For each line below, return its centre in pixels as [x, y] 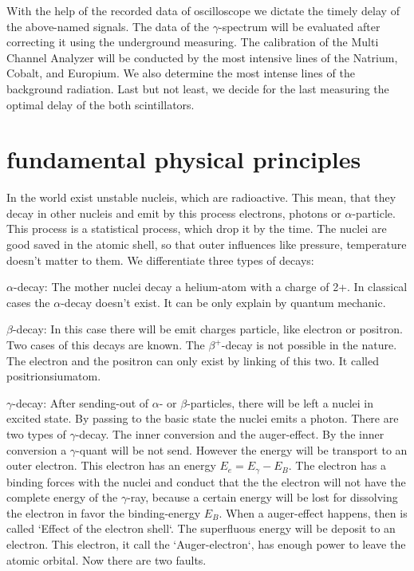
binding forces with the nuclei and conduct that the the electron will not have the [206, 481]
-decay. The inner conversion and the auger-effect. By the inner [230, 434]
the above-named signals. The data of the [108, 26]
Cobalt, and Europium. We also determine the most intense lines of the [181, 73]
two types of [36, 434]
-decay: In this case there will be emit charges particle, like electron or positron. [207, 329]
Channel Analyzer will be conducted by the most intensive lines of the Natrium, [202, 57]
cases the [28, 302]
